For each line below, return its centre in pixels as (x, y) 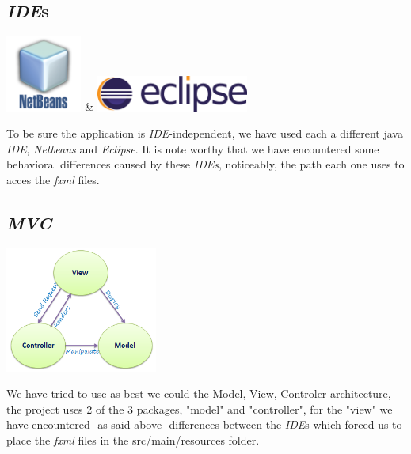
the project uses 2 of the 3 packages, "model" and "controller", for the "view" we (200, 409)
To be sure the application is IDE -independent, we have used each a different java (205, 133)
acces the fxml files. (53, 180)
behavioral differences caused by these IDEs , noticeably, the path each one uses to (205, 164)
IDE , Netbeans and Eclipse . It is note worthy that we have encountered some (193, 148)
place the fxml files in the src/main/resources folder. (133, 440)
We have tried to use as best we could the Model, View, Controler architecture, (199, 393)
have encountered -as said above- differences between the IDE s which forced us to (204, 424)
